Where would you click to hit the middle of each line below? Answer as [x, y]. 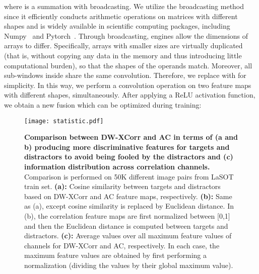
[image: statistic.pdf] [64, 121]
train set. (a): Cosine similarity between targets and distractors [122, 186]
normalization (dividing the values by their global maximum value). [129, 265]
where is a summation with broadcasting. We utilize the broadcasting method [124, 6]
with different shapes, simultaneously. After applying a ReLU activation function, [130, 95]
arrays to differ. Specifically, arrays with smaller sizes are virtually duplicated [123, 45]
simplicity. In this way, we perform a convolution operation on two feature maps [128, 85]
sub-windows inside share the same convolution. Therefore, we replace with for [125, 75]
